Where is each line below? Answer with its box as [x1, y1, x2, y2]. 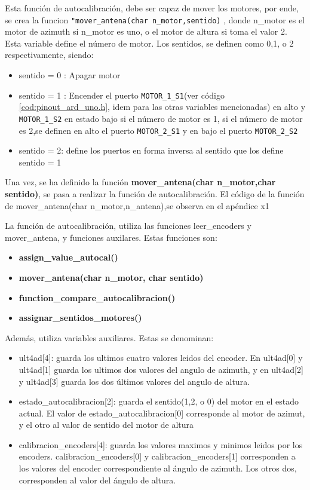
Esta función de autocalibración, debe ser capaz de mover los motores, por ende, [5, 2, 299, 14]
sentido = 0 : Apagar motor [19, 69, 121, 81]
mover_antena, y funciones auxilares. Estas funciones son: [5, 231, 217, 243]
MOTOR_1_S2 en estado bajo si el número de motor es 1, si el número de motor [19, 112, 303, 124]
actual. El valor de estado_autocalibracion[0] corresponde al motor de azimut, [19, 406, 305, 419]
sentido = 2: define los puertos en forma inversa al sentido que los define [19, 144, 284, 157]
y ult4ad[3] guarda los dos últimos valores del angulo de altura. [19, 375, 250, 387]
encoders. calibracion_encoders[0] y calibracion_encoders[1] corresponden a [19, 450, 296, 463]
